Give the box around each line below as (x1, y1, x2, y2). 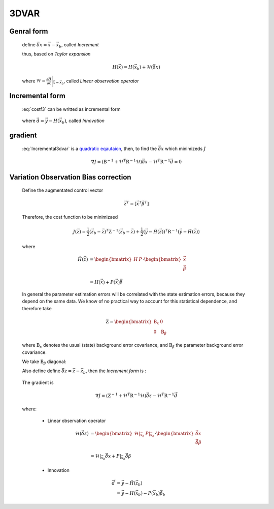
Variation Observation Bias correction (9, 173, 131, 182)
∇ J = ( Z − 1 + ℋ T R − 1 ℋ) (95, 392, 147, 399)
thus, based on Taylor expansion (22, 51, 91, 57)
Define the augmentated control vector (22, 187, 104, 193)
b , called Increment (58, 41, 99, 49)
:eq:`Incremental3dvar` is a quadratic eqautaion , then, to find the (22, 145, 157, 152)
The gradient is (22, 379, 54, 385)
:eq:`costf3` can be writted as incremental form (22, 106, 121, 112)
